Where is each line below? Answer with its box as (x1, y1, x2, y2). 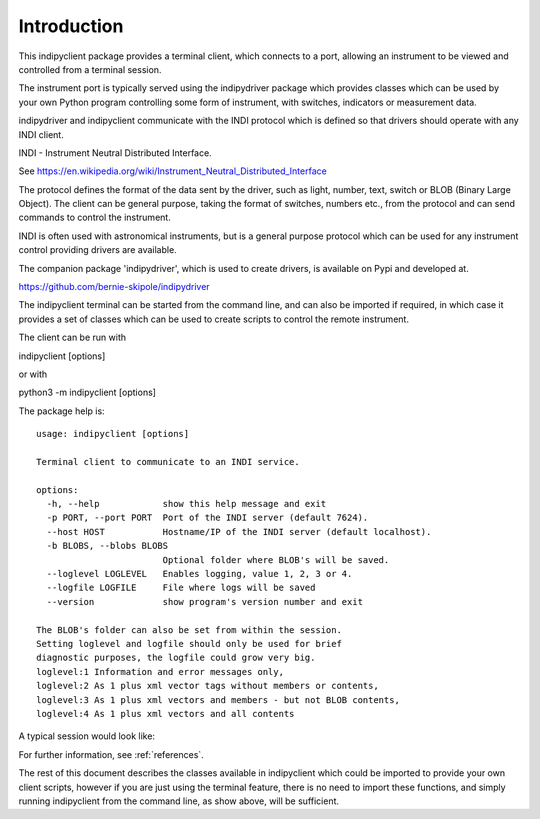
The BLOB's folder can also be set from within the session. (36, 624, 342, 635)
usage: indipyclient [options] (36, 428, 190, 440)
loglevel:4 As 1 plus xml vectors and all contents (36, 708, 295, 719)
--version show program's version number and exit (46, 596, 364, 607)
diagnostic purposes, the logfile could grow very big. (36, 652, 316, 664)
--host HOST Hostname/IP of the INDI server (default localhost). (46, 526, 432, 537)
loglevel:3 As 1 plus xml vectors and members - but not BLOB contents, (36, 694, 400, 705)
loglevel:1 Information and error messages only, (36, 666, 285, 677)
